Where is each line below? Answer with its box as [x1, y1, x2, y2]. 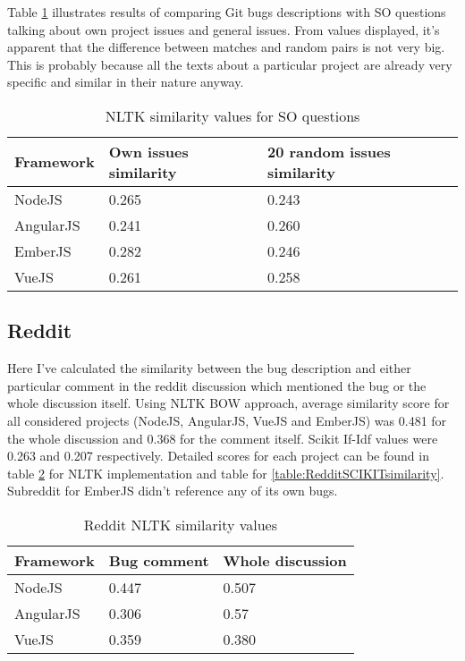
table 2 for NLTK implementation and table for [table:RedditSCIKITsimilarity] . [7, 463, 444, 482]
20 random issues [266, 140, 391, 162]
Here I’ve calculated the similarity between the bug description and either [7, 359, 411, 377]
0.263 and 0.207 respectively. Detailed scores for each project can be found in [7, 446, 429, 465]
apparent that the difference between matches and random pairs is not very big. [7, 38, 445, 56]
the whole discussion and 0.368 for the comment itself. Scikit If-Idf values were [7, 428, 438, 447]
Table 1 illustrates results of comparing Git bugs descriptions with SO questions [7, 3, 446, 21]
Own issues [108, 140, 189, 162]
